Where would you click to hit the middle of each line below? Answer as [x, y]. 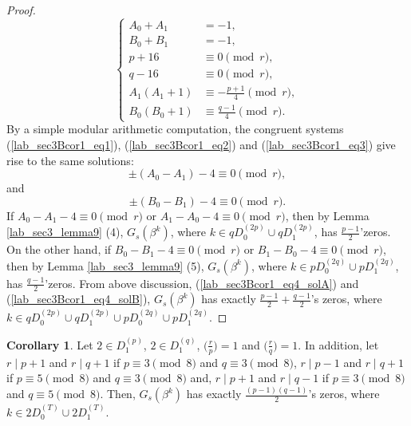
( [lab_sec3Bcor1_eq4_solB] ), [79, 299]
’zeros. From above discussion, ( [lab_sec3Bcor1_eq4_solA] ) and [202, 283]
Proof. [21, 10]
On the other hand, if [59, 249]
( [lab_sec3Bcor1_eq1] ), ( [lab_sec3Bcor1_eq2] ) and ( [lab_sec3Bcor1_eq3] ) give [201, 145]
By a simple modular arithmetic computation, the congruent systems [175, 129]
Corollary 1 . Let [50, 344]
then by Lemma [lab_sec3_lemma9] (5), [105, 265]
